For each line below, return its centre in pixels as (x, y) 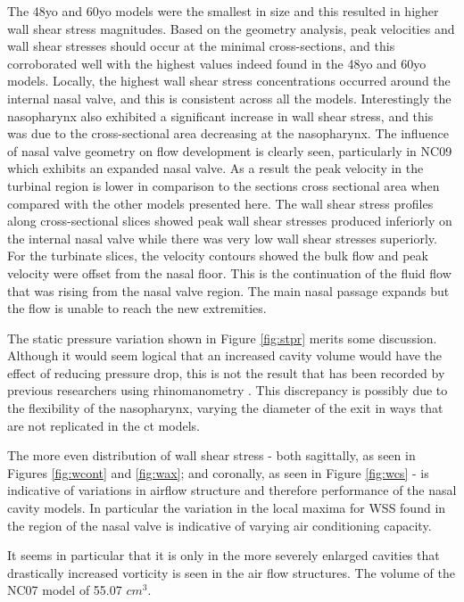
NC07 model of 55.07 (65, 590)
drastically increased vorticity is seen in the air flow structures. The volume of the (231, 572)
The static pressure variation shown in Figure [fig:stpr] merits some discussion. (222, 338)
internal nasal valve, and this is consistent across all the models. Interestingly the (229, 98)
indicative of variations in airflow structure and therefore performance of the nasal (232, 490)
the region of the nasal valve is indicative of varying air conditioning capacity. (220, 525)
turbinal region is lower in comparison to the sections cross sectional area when (224, 185)
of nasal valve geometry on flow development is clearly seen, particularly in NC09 (230, 150)
